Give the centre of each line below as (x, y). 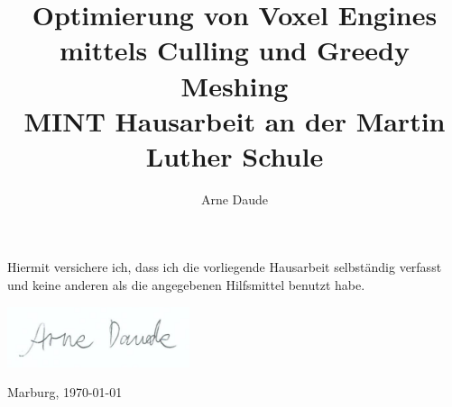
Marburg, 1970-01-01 (65, 392)
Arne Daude (235, 199)
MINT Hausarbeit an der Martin (235, 120)
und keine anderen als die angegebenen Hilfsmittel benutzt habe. (186, 285)
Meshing (235, 85)
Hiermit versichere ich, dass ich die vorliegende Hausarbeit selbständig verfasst (225, 267)
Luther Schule (235, 155)
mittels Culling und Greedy (235, 50)
